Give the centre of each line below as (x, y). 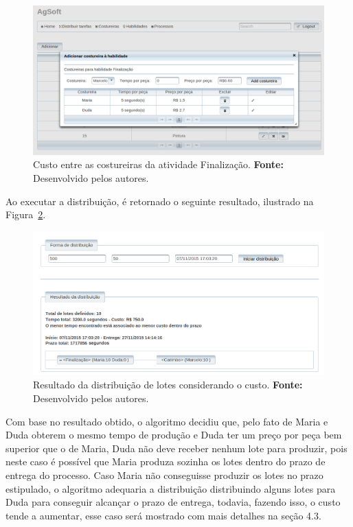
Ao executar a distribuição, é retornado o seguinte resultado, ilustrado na (160, 201)
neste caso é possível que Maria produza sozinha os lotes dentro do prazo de (166, 461)
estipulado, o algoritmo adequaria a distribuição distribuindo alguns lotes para (171, 488)
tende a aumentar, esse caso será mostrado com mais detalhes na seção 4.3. (163, 515)
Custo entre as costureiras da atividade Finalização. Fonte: (158, 164)
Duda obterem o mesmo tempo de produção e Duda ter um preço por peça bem (174, 435)
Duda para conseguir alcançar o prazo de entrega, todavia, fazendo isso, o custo (173, 502)
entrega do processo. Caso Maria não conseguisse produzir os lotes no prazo (164, 475)
